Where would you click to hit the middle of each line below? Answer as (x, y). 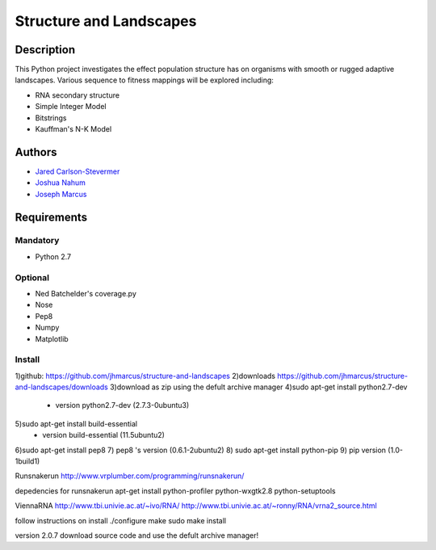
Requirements (51, 217)
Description (45, 50)
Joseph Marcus (61, 194)
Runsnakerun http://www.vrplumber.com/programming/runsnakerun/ (130, 476)
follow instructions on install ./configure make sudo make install (120, 520)
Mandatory (37, 241)
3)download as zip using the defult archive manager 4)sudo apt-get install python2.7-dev (258, 387)
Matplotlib (52, 338)
